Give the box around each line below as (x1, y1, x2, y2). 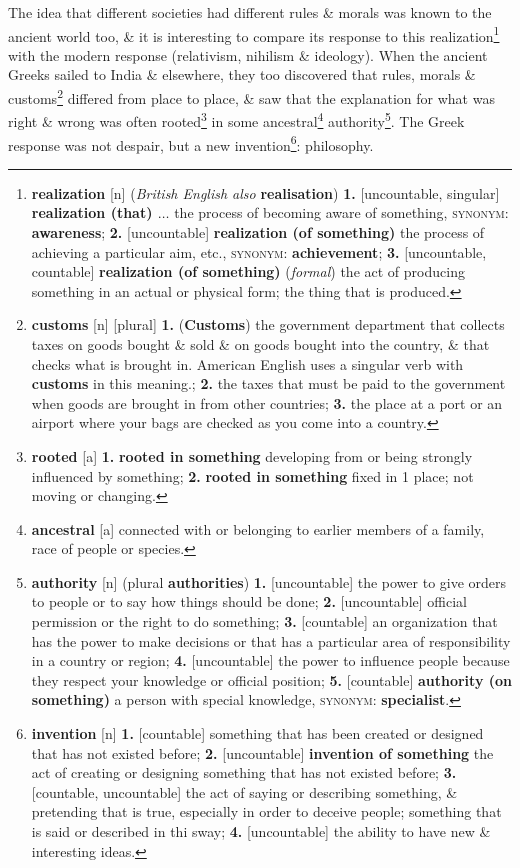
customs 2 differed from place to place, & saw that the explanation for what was (8, 85, 495, 108)
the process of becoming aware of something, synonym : (174, 202, 509, 223)
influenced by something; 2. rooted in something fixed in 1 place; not (31, 465, 474, 486)
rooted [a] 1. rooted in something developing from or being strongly (31, 445, 473, 466)
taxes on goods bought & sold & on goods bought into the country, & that (31, 333, 490, 354)
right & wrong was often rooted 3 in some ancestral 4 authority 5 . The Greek (8, 108, 465, 131)
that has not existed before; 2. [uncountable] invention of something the (31, 742, 494, 763)
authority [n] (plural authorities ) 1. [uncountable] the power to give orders (31, 571, 507, 592)
